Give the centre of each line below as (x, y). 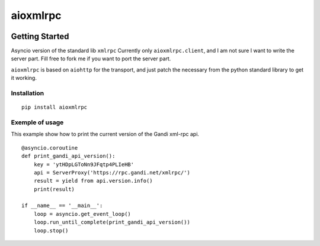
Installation (28, 93)
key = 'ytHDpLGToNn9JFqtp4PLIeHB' (84, 164)
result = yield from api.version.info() (93, 181)
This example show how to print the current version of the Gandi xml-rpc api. (105, 134)
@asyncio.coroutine (50, 148)
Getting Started (40, 36)
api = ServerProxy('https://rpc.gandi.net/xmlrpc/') (112, 172)
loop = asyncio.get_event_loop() (82, 214)
